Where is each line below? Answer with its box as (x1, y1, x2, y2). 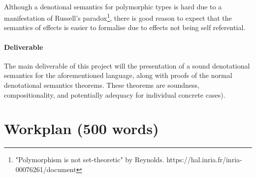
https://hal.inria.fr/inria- (166, 154, 242, 165)
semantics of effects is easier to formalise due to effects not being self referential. (4, 22, 246, 33)
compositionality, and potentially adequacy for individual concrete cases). (4, 89, 225, 100)
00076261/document (15, 164, 76, 174)
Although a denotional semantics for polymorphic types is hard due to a (4, 1, 222, 11)
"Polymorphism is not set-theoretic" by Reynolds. (15, 154, 164, 165)
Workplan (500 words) (4, 118, 159, 139)
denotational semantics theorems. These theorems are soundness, (4, 80, 199, 90)
